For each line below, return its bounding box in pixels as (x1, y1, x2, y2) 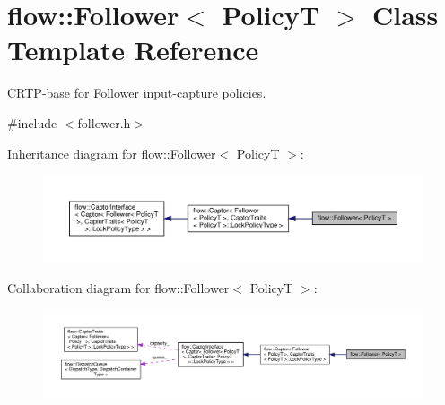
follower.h (77, 113, 131, 132)
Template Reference (7, 31, 259, 68)
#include (7, 113, 57, 132)
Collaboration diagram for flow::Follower (7, 278, 230, 297)
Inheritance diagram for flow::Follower (7, 143, 216, 162)
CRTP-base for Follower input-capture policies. (7, 83, 266, 102)
